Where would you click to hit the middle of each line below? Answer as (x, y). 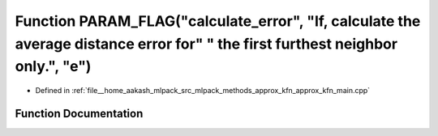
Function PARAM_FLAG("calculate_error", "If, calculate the (218, 21)
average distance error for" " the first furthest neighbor (206, 44)
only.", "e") (53, 67)
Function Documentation (79, 113)
